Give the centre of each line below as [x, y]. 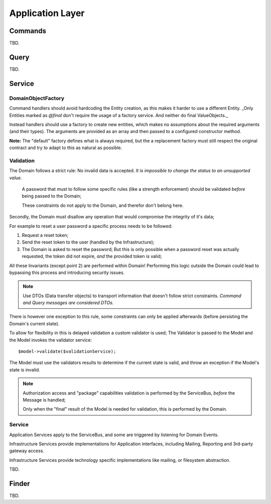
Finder [20, 484]
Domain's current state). [34, 323]
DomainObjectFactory [37, 98]
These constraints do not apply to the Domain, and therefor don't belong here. [103, 205]
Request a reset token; [45, 235]
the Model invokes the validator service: [51, 340]
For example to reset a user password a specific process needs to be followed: [91, 226]
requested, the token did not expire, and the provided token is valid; [92, 257]
